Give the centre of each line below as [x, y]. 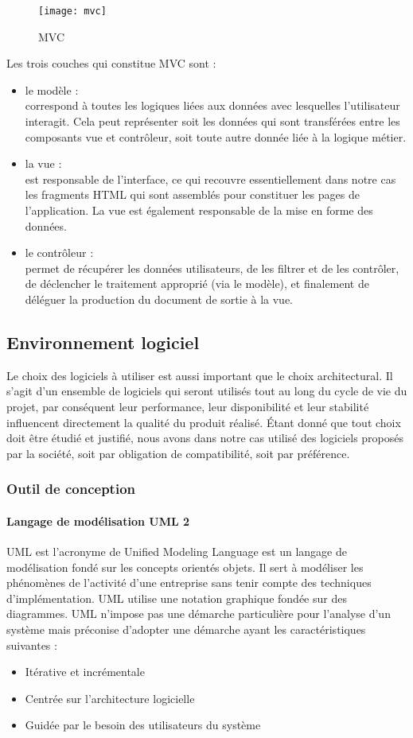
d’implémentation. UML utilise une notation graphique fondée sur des [177, 598]
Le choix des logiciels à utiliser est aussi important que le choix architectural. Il [200, 375]
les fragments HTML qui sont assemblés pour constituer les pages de [192, 194]
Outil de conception [71, 489]
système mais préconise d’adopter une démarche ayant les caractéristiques [186, 629]
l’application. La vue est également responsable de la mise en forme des [199, 210]
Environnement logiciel [103, 342]
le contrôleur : [59, 252]
